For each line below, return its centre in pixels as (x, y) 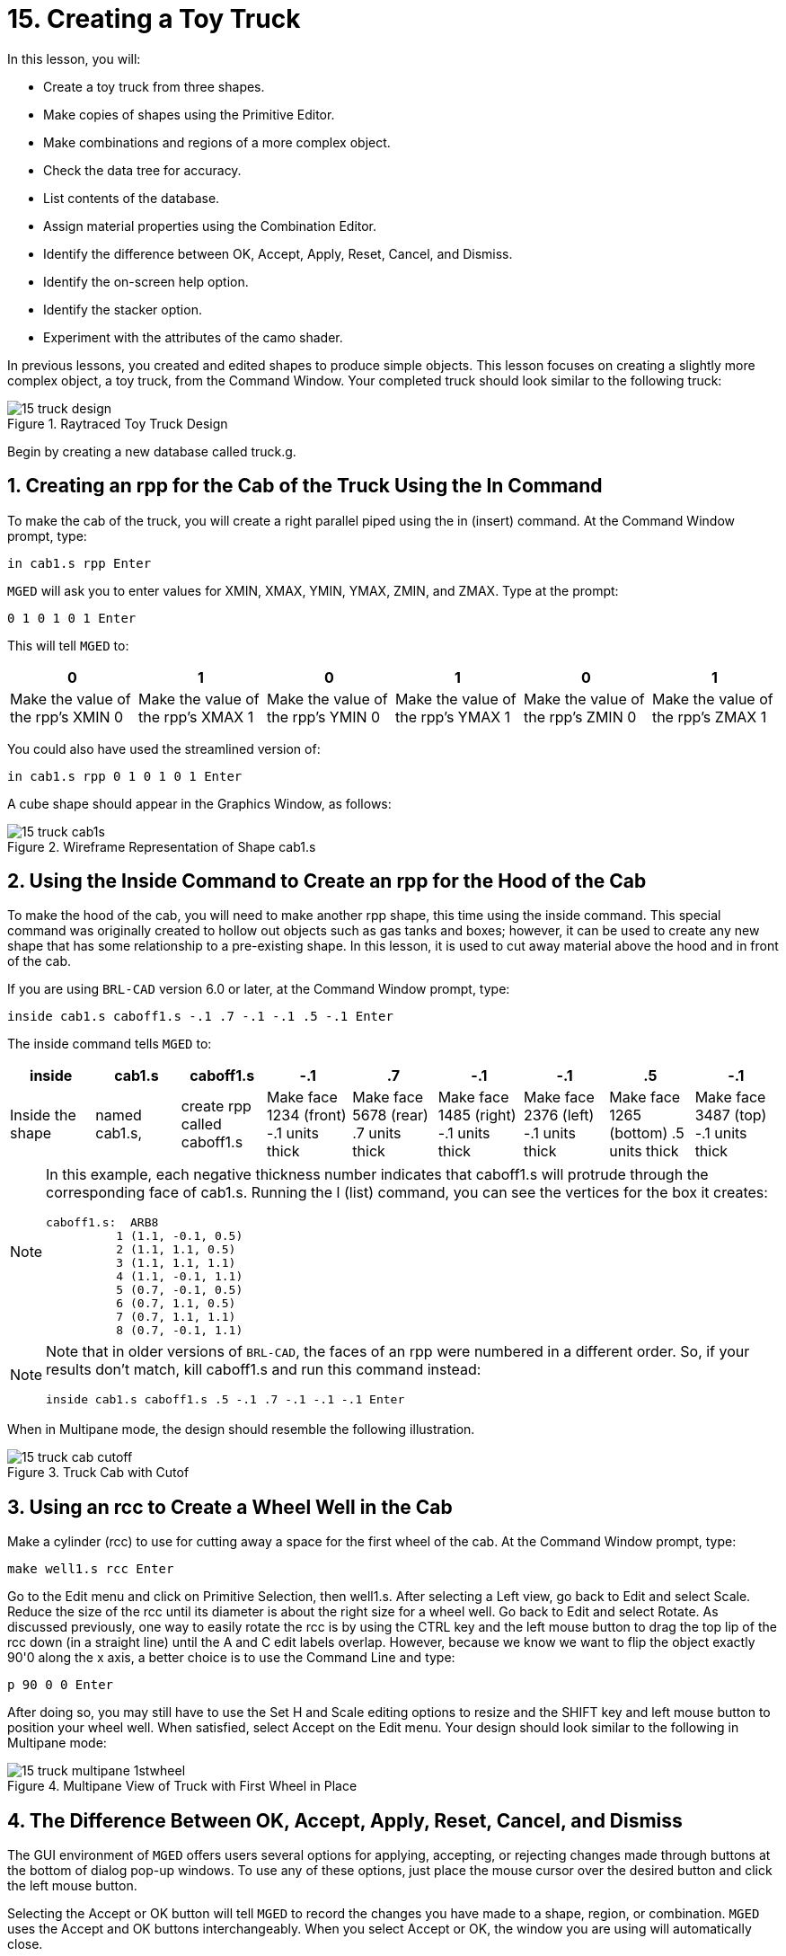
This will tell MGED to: (68, 645)
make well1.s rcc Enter (91, 1569)
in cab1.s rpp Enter (79, 563)
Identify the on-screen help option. (146, 281)
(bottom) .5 (647, 1133)
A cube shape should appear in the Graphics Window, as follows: (199, 803)
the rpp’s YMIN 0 (323, 717)
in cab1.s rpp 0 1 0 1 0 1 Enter (125, 776)
